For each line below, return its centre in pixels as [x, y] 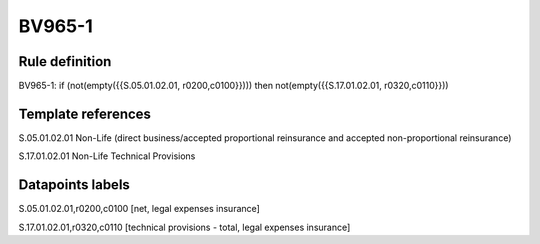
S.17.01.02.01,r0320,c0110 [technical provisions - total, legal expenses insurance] [184, 227]
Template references [85, 113]
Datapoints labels [74, 185]
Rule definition [65, 61]
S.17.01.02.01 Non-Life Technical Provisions [107, 156]
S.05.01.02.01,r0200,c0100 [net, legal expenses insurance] [139, 209]
